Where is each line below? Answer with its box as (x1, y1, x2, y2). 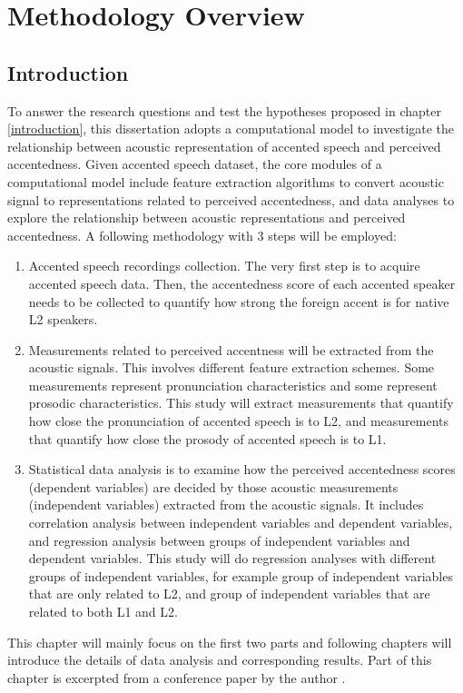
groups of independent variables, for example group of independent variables (28, 566, 453, 585)
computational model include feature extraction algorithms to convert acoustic (7, 172, 444, 191)
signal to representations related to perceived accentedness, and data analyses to (7, 190, 455, 209)
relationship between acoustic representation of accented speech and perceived (7, 136, 441, 155)
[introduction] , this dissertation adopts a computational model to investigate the (7, 119, 455, 138)
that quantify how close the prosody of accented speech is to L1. (28, 429, 387, 448)
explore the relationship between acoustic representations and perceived (7, 208, 406, 227)
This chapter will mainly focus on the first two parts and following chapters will (7, 632, 452, 651)
